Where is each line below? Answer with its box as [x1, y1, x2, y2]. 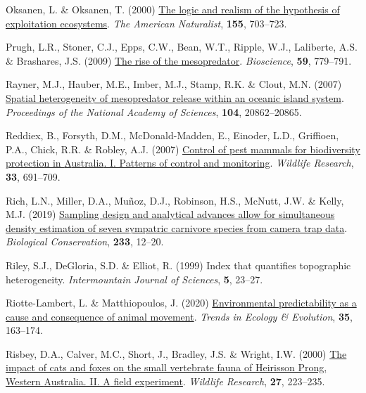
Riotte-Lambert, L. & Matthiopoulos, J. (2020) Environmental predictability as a [6, 295, 357, 310]
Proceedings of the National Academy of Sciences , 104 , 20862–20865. [6, 104, 302, 119]
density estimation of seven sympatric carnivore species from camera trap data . [6, 220, 348, 235]
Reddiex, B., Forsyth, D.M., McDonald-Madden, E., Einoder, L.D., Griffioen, [6, 128, 339, 143]
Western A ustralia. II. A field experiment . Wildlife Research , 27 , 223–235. [6, 374, 325, 389]
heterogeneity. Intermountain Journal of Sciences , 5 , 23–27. [6, 271, 263, 286]
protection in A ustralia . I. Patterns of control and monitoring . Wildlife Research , [6, 155, 354, 170]
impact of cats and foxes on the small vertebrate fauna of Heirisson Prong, [6, 360, 327, 375]
